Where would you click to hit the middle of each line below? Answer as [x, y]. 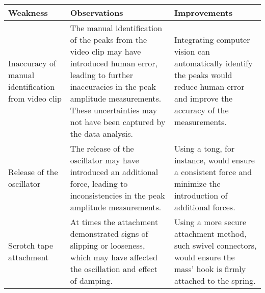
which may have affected [114, 257]
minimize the [197, 184]
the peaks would [203, 75]
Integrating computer [212, 40]
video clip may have [105, 51]
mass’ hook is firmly [210, 269]
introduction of [201, 195]
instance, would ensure [214, 160]
